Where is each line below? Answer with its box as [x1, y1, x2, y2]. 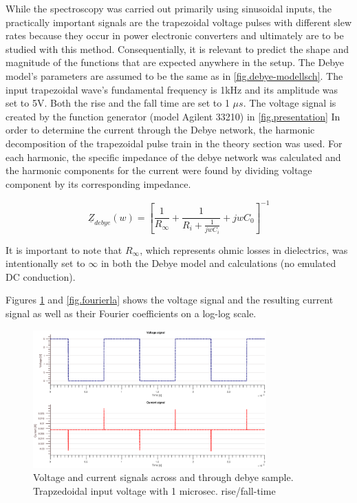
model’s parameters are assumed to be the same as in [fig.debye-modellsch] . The [6, 68, 343, 83]
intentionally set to [6, 256, 85, 270]
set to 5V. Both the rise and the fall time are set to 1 [6, 96, 230, 110]
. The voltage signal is [243, 96, 336, 110]
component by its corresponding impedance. [6, 176, 191, 191]
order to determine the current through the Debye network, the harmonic [6, 122, 315, 137]
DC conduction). [6, 269, 76, 283]
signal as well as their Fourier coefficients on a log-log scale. [6, 306, 257, 320]
